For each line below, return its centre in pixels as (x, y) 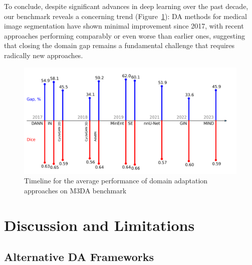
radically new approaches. (44, 55)
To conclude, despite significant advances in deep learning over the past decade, (126, 6)
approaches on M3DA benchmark (75, 190)
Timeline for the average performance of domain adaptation (116, 181)
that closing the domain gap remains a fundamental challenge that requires (119, 45)
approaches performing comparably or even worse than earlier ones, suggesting (124, 35)
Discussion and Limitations (99, 225)
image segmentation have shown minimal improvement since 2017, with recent (124, 26)
